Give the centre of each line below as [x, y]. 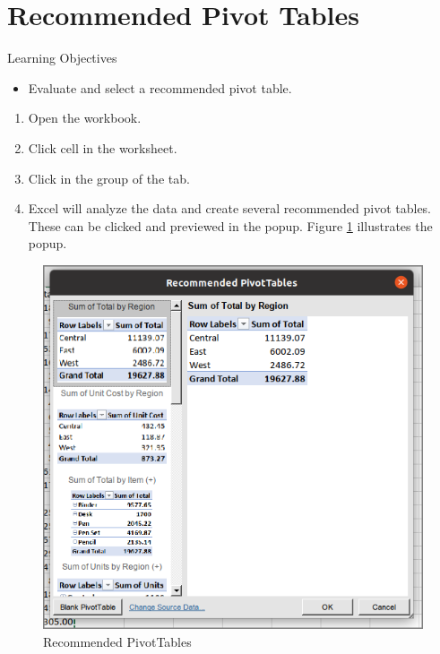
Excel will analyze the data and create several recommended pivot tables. [229, 208]
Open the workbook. [85, 118]
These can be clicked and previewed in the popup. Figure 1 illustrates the [230, 225]
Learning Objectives [62, 58]
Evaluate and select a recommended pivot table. [160, 87]
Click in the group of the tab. [109, 178]
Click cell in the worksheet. [103, 147]
